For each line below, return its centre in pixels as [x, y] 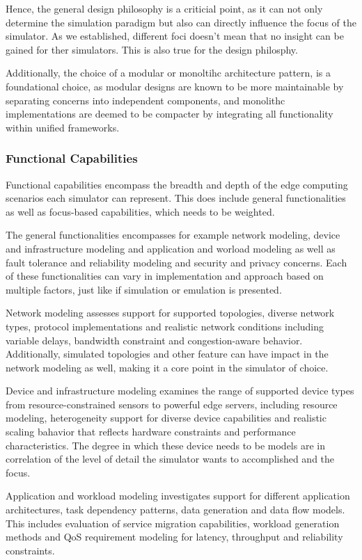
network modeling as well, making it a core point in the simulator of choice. [167, 367]
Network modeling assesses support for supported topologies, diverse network [170, 313]
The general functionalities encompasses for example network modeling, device [173, 235]
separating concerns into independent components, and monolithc [145, 100]
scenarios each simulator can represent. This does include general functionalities [176, 198]
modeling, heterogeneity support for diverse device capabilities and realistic [166, 418]
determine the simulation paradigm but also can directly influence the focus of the [181, 22]
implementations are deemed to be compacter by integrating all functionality [170, 114]
